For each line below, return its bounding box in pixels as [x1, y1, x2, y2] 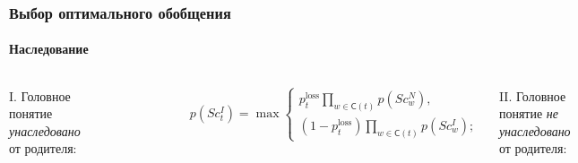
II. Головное [498, 86, 566, 105]
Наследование [9, 39, 89, 58]
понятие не [498, 104, 558, 123]
